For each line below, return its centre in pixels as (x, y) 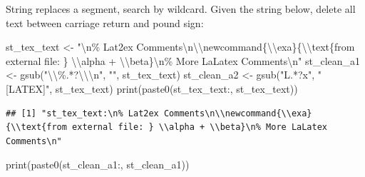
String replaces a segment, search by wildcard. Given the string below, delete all (181, 9)
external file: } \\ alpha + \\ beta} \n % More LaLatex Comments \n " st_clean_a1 (183, 60)
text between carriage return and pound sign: (105, 22)
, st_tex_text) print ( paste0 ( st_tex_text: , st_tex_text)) (174, 88)
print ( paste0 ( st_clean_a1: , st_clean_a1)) (98, 165)
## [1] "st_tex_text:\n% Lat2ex (82, 113)
